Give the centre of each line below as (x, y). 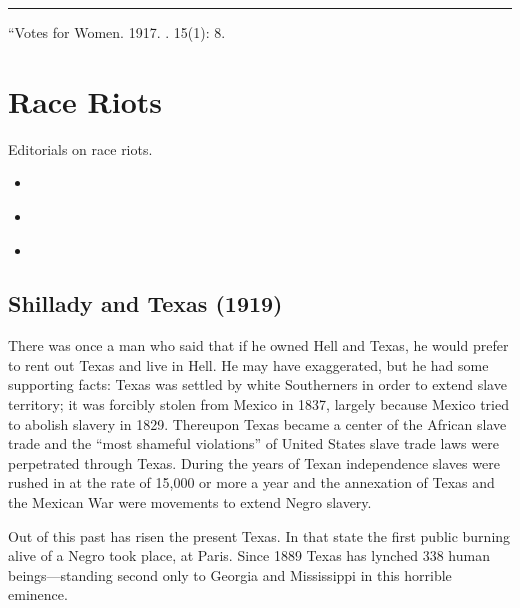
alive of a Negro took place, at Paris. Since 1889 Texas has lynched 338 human (249, 555)
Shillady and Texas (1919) (145, 303)
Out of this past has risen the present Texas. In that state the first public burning (259, 535)
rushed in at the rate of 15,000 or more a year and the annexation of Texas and (251, 482)
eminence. (38, 594)
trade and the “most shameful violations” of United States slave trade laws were (253, 443)
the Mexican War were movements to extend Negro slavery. (190, 502)
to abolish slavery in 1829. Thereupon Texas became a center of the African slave (257, 423)
